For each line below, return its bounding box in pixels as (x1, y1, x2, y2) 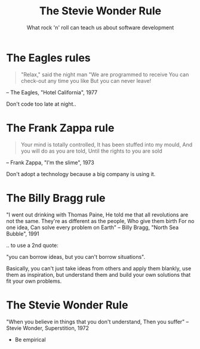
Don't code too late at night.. (6, 100, 76, 107)
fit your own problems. (6, 277, 62, 285)
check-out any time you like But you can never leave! (20, 77, 152, 84)
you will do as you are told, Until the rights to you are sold (20, 147, 162, 155)
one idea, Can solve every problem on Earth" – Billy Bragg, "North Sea (6, 224, 179, 231)
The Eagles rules (6, 51, 91, 64)
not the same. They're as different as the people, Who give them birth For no (6, 217, 195, 224)
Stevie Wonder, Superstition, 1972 (6, 324, 90, 332)
